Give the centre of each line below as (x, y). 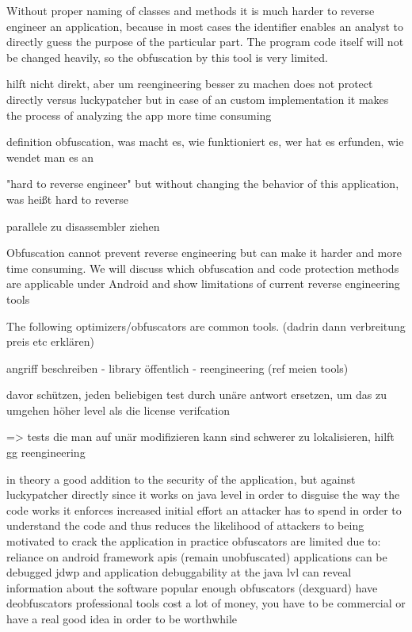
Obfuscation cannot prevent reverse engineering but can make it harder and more (204, 253)
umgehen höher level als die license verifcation (118, 410)
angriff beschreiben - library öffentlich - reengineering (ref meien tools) (177, 368)
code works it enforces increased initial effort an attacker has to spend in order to (204, 509)
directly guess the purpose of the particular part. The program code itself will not (205, 42)
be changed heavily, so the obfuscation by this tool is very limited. (167, 57)
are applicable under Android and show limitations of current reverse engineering (203, 283)
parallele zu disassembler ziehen (83, 226)
